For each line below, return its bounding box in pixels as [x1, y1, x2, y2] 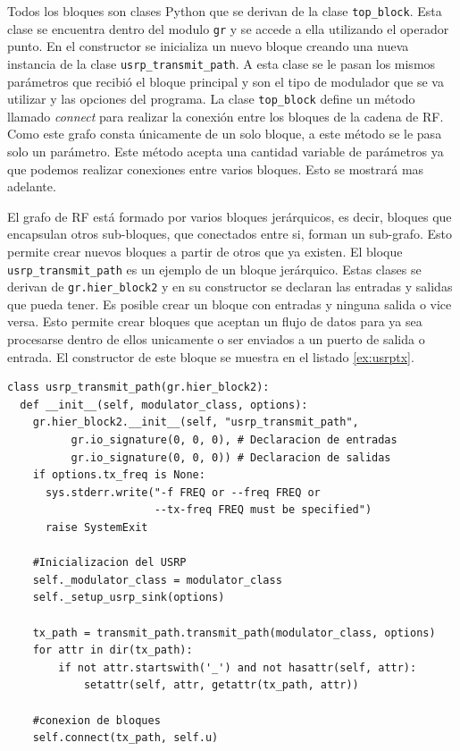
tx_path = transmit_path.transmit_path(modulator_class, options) [32, 626, 436, 639]
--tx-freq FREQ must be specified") [154, 503, 372, 517]
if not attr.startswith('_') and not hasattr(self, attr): [58, 661, 417, 674]
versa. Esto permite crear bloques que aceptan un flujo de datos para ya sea [7, 312, 422, 331]
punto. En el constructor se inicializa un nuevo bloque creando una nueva [7, 37, 409, 55]
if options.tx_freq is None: [32, 468, 205, 482]
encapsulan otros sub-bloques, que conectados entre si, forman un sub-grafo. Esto [7, 224, 452, 243]
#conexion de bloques [32, 713, 161, 727]
